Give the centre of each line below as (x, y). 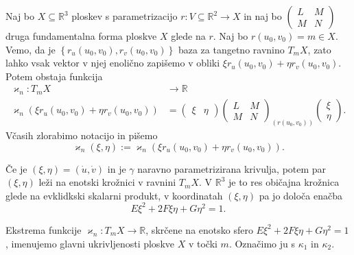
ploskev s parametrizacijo (125, 16)
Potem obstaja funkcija (54, 76)
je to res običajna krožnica (284, 182)
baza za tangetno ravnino (231, 49)
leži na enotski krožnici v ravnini (107, 182)
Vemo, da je (31, 49)
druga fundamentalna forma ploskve (81, 36)
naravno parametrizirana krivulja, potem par (232, 168)
